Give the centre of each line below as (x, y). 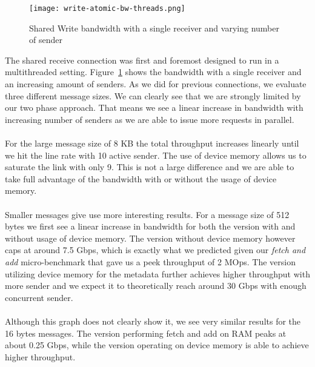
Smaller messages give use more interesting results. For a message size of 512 (147, 214)
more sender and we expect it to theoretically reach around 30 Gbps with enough (156, 286)
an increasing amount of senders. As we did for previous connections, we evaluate (156, 84)
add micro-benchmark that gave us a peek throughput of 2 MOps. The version (150, 261)
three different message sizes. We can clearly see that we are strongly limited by (153, 95)
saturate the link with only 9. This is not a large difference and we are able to (150, 167)
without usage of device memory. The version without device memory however (150, 238)
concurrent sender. (39, 297)
